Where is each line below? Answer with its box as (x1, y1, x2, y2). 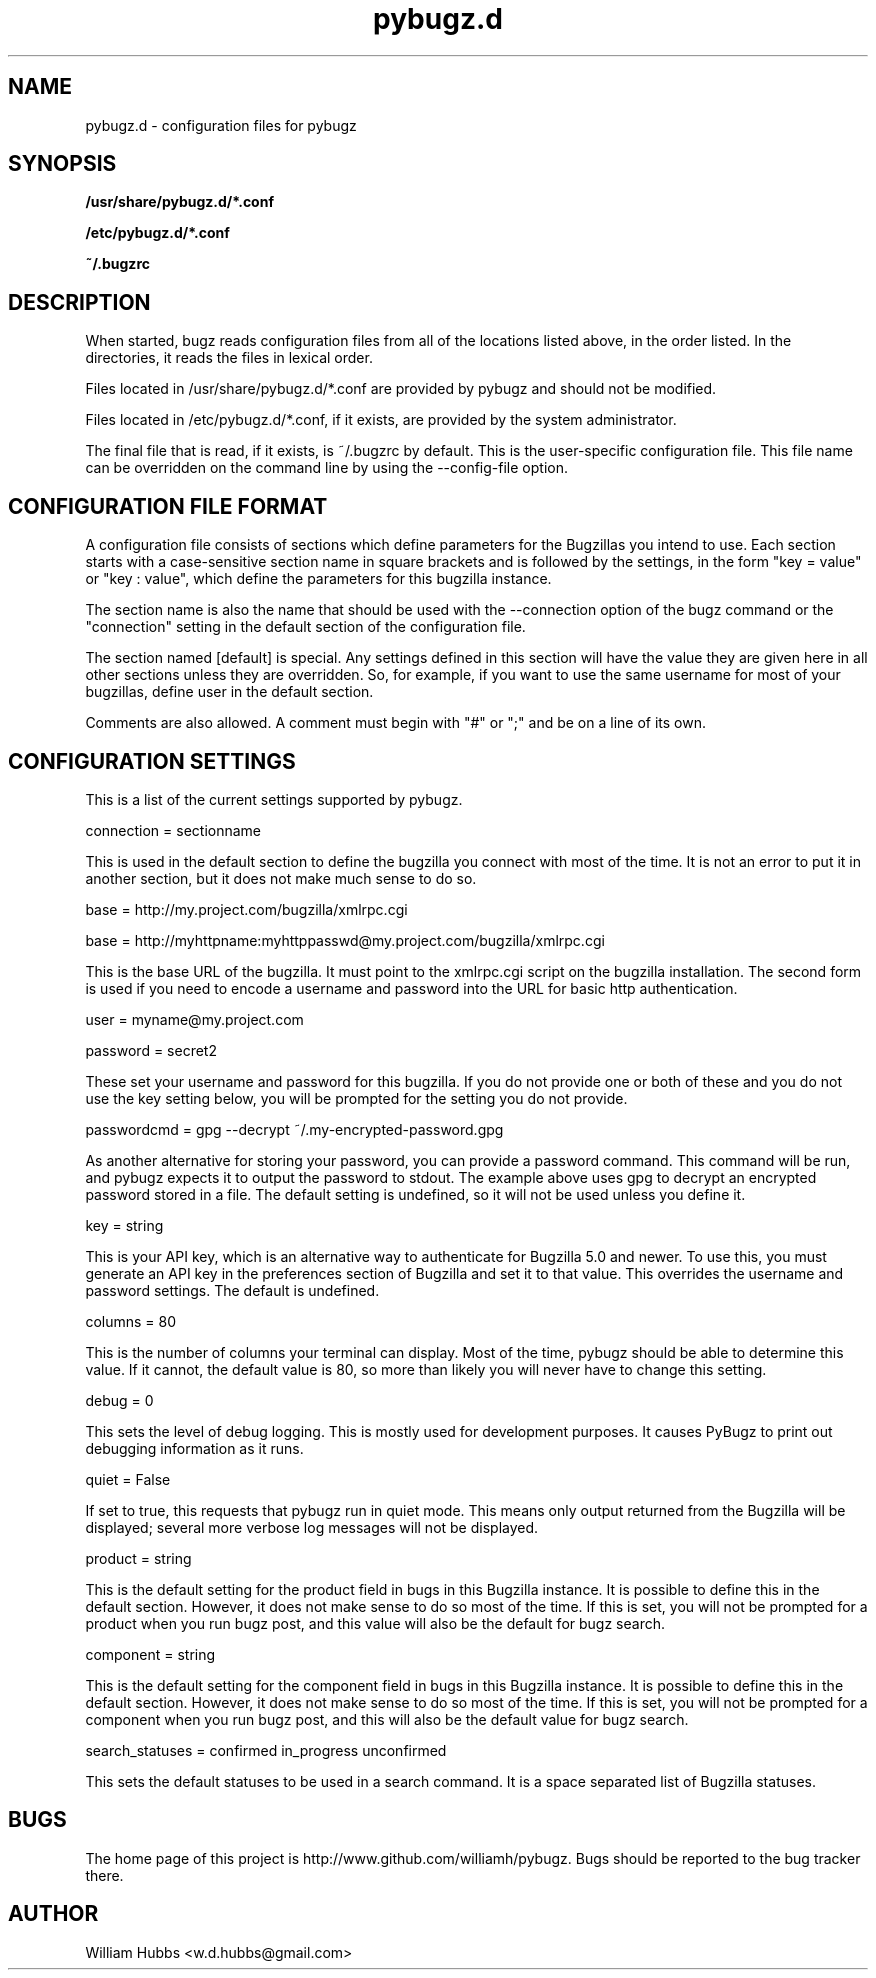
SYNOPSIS (8, 151, 117, 177)
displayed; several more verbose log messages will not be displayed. (85, 1518, 539, 1536)
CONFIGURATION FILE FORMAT (8, 493, 328, 519)
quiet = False (85, 1470, 171, 1488)
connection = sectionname (85, 821, 262, 839)
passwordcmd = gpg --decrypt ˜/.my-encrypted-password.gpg (85, 1120, 504, 1138)
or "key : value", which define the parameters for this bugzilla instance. (85, 570, 552, 588)
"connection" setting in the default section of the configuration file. (85, 618, 526, 636)
